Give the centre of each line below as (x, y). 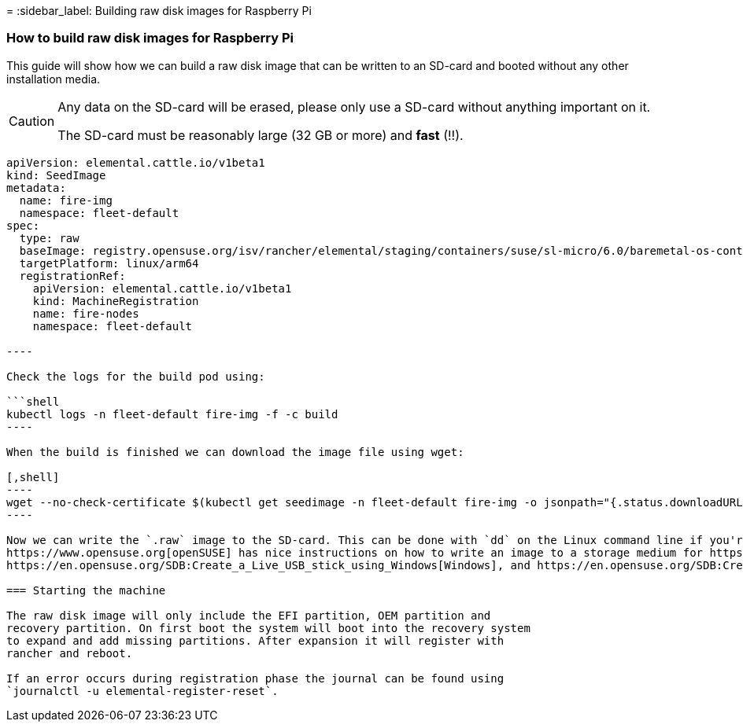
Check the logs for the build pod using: (136, 376)
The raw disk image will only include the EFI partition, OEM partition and (249, 615)
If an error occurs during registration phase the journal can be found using (255, 678)
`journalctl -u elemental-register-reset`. (142, 691)
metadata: (36, 188)
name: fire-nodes (86, 313)
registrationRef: (72, 276)
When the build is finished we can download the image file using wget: (235, 452)
